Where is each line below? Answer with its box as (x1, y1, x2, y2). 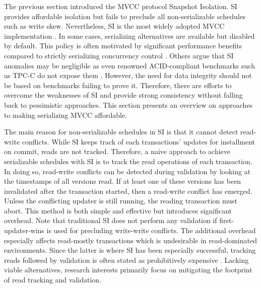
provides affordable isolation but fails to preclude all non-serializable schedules (4, 11, 246, 21)
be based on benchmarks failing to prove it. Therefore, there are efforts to (4, 80, 232, 90)
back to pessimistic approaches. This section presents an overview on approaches (4, 99, 253, 110)
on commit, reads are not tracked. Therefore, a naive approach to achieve (4, 146, 231, 157)
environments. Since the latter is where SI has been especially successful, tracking (4, 245, 256, 255)
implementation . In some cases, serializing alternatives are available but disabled (4, 30, 255, 41)
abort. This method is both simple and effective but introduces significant (4, 205, 232, 215)
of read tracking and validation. (4, 274, 102, 285)
